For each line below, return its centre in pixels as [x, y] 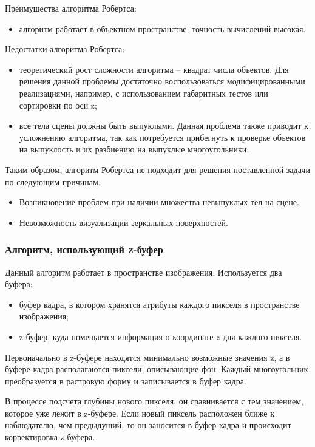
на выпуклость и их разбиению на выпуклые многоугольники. [134, 149]
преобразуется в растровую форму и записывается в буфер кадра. [126, 380]
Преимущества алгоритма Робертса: [71, 8]
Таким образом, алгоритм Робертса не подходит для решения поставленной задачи [157, 169]
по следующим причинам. [53, 181]
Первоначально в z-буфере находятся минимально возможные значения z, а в [147, 357]
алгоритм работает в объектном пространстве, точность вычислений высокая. [162, 28]
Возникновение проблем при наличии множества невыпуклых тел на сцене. [159, 202]
